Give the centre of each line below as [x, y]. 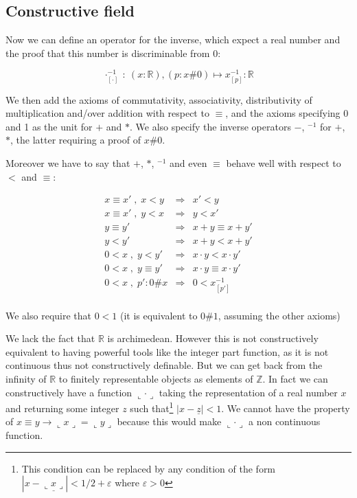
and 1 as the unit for [49, 126]
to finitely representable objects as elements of [156, 379]
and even [188, 163]
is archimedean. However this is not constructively [213, 338]
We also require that [48, 315]
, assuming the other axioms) [279, 315]
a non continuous [284, 421]
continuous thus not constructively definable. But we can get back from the [164, 365]
